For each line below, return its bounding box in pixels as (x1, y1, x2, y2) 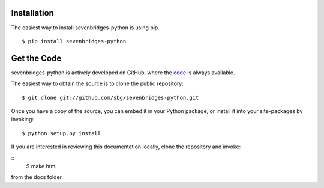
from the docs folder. (11, 174, 63, 181)
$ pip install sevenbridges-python (22, 38, 127, 44)
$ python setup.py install (22, 130, 101, 136)
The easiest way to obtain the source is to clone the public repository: (11, 80, 184, 87)
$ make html (26, 162, 57, 169)
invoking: (11, 116, 34, 123)
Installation (11, 8, 54, 18)
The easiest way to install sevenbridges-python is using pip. (11, 24, 160, 31)
